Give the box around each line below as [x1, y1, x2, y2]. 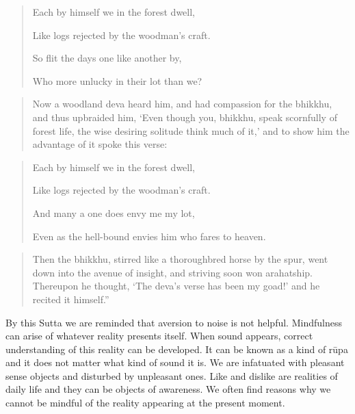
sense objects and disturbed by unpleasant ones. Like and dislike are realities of [5, 368, 338, 383]
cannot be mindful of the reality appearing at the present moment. [5, 396, 285, 410]
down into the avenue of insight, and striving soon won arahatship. [32, 265, 313, 279]
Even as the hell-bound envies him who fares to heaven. [32, 229, 266, 243]
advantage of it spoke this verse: [32, 137, 168, 151]
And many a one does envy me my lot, [32, 205, 195, 220]
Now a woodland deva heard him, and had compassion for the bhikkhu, [32, 96, 332, 111]
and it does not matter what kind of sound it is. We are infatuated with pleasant [5, 355, 345, 370]
